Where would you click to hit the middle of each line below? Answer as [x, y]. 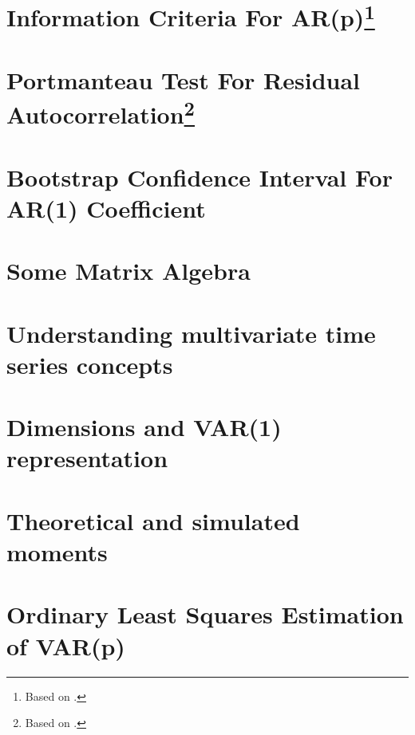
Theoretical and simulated [153, 520]
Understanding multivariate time [191, 333]
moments [57, 552]
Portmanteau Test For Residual [184, 79]
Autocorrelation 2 [101, 113]
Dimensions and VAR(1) [144, 427]
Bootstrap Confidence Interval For [200, 177]
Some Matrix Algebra [128, 271]
